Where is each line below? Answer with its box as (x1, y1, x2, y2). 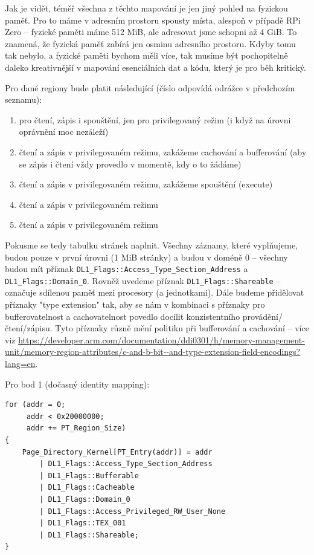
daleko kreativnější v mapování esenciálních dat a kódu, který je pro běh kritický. (5, 60, 306, 73)
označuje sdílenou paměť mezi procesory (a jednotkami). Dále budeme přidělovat (5, 286, 304, 299)
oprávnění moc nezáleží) (19, 125, 109, 138)
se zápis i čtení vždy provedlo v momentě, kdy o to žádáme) (19, 157, 242, 170)
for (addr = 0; (5, 400, 66, 409)
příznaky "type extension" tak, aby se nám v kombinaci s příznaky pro (5, 298, 265, 310)
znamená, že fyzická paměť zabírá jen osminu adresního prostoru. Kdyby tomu (5, 37, 296, 50)
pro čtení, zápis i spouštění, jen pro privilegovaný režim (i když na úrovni (19, 113, 291, 126)
